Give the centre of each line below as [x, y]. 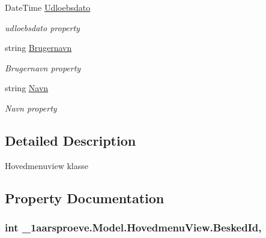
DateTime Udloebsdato [48, 7]
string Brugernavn [38, 48]
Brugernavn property [43, 67]
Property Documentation [85, 198]
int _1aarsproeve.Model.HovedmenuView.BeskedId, [133, 228]
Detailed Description [71, 140]
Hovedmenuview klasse [47, 165]
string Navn [27, 88]
